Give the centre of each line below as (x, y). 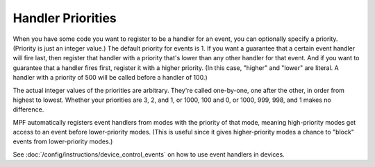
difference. (28, 109)
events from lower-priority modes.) (63, 141)
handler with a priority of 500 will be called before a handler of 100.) (110, 78)
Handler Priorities (65, 18)
